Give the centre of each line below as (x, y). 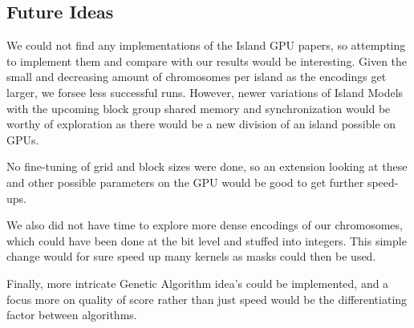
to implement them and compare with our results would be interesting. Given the (207, 61)
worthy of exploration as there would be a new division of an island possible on (201, 124)
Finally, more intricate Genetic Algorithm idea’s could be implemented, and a (198, 283)
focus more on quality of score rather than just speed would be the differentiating (207, 299)
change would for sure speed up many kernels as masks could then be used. (191, 256)
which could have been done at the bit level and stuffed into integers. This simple (207, 240)
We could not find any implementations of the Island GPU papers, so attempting (206, 45)
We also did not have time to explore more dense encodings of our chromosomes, (205, 225)
